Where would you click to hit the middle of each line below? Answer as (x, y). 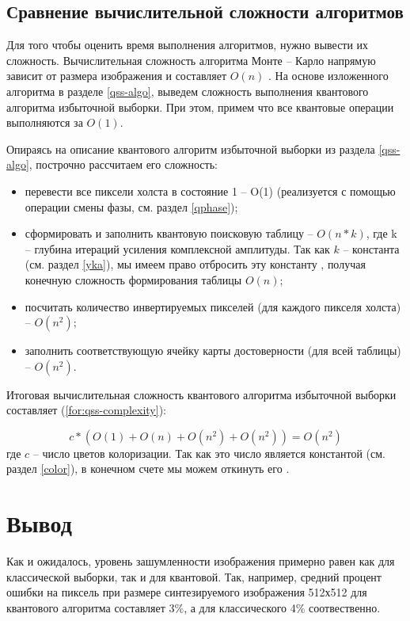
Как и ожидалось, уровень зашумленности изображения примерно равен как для (201, 561)
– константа (371, 248)
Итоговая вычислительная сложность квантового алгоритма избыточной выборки (201, 394)
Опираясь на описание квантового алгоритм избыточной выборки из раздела (191, 149)
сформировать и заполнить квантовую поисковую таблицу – (169, 233)
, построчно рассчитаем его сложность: (123, 164)
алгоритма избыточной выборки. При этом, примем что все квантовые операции (200, 107)
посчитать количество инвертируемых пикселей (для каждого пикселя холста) (213, 306)
